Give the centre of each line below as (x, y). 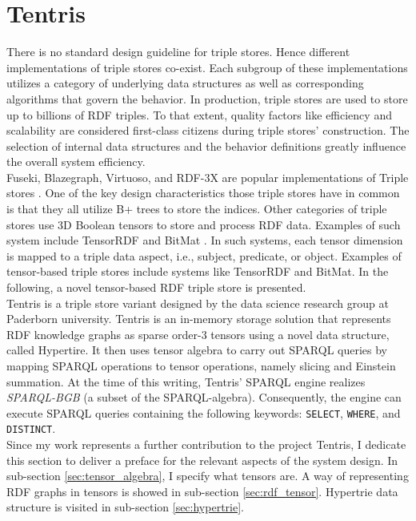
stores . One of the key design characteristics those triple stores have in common (203, 193)
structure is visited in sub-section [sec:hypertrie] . (125, 507)
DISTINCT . (31, 428)
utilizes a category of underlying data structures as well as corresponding (185, 83)
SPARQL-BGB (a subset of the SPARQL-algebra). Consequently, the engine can (204, 397)
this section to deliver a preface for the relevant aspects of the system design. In (202, 460)
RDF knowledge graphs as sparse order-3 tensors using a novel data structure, (198, 334)
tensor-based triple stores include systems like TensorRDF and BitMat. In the (198, 271)
